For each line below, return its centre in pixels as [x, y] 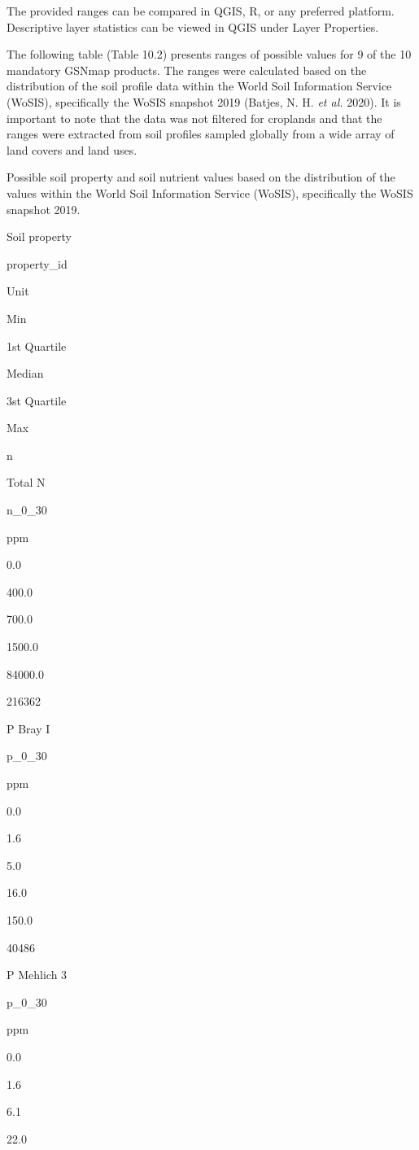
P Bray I [28, 728]
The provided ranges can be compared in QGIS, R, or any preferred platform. [201, 11]
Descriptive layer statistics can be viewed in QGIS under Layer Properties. [193, 26]
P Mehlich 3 [37, 975]
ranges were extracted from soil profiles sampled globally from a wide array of [201, 134]
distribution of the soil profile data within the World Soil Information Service [199, 86]
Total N [26, 482]
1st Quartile [37, 345]
